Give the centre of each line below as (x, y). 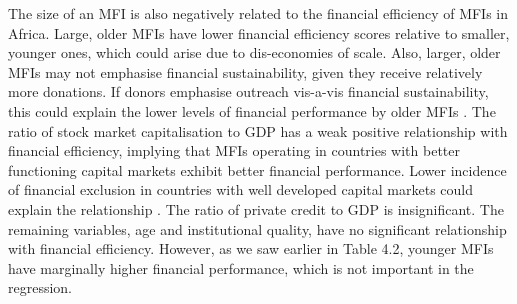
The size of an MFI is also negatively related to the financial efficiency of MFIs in (258, 13)
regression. (40, 287)
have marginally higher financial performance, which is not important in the (241, 267)
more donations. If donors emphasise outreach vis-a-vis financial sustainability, (248, 91)
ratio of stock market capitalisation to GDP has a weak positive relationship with (258, 130)
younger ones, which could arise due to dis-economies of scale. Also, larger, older (254, 52)
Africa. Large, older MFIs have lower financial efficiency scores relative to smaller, (259, 32)
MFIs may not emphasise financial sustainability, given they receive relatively (245, 71)
